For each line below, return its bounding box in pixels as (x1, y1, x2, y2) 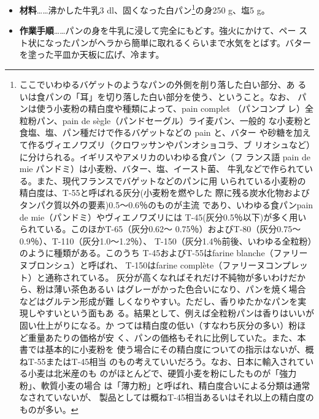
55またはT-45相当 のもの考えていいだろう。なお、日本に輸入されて (37, 354, 306, 367)
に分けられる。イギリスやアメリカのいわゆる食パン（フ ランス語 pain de (19, 150, 310, 163)
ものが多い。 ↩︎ (19, 403, 79, 416)
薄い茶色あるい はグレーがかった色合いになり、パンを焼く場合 (53, 283, 306, 296)
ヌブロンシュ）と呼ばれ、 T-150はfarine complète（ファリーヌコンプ (19, 258, 291, 271)
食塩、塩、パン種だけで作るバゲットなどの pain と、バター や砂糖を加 (19, 126, 302, 139)
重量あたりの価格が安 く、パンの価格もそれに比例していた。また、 (28, 331, 298, 343)
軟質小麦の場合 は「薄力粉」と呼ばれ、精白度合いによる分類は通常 (40, 378, 310, 391)
